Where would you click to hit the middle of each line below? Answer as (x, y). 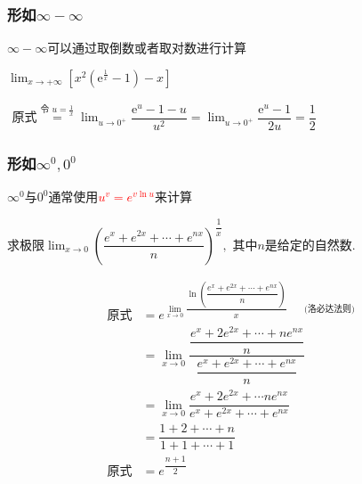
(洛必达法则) (330, 309)
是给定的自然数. (310, 244)
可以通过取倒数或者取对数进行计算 (147, 48)
